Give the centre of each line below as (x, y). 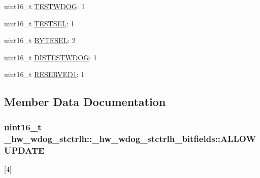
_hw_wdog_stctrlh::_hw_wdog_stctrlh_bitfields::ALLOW (130, 138)
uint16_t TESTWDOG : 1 (45, 6)
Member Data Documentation (85, 102)
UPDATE (24, 150)
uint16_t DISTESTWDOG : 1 (51, 57)
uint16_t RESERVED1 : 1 (44, 74)
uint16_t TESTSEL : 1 (39, 23)
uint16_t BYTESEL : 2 (40, 40)
